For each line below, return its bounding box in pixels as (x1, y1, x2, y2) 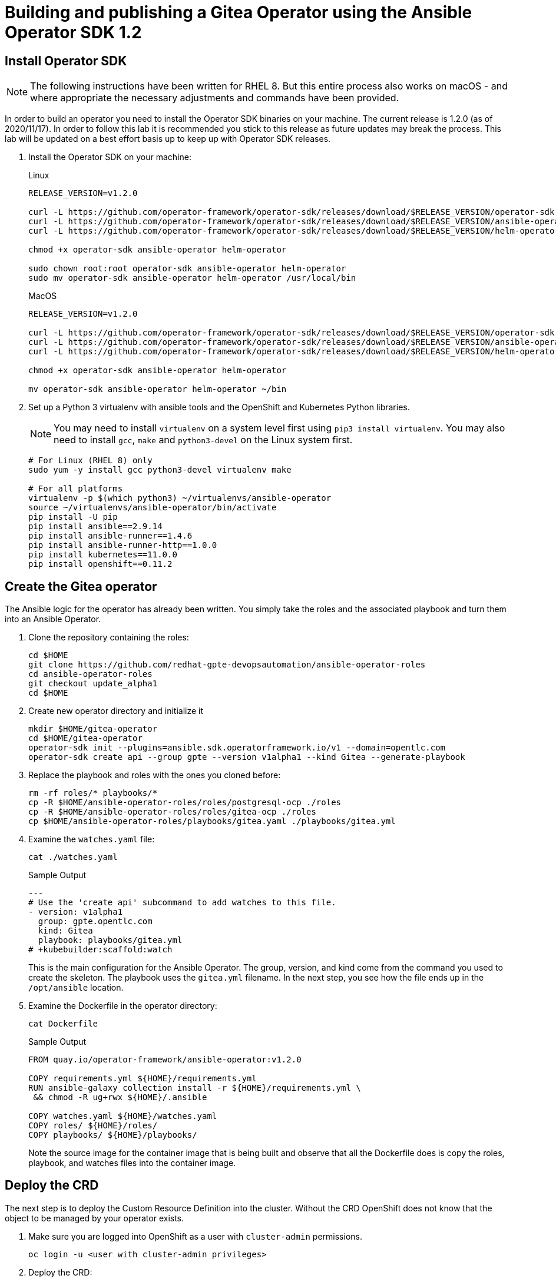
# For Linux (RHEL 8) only (28, 456, 153, 466)
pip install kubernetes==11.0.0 (28, 550, 177, 560)
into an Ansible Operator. (5, 614, 101, 625)
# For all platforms (28, 484, 123, 494)
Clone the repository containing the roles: (28, 632, 189, 643)
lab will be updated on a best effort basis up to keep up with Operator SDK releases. (5, 134, 331, 144)
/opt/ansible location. (28, 982, 124, 993)
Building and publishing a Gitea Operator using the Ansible (5, 2, 472, 22)
